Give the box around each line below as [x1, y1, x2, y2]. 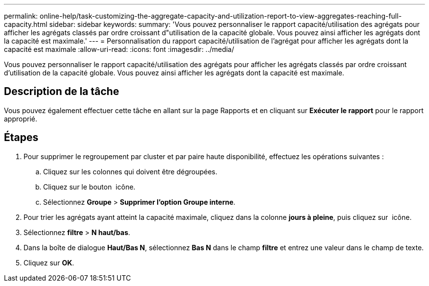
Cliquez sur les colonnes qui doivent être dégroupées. [43, 167, 217, 176]
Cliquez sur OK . [24, 258, 74, 267]
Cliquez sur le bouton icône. [43, 182, 136, 191]
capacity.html [4, 20, 48, 28]
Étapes [4, 131, 39, 144]
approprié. [4, 114, 38, 123]
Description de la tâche [4, 85, 119, 98]
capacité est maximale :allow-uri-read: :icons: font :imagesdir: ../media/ [4, 45, 235, 53]
